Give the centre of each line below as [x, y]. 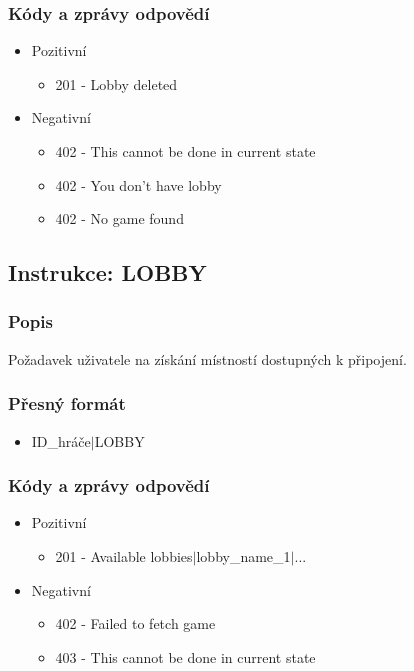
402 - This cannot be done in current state [185, 151]
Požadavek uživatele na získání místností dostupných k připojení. [207, 358]
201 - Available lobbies [124, 556]
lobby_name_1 [243, 556]
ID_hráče [61, 440]
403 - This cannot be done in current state [185, 656]
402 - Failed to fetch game [135, 623]
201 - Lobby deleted [116, 83]
